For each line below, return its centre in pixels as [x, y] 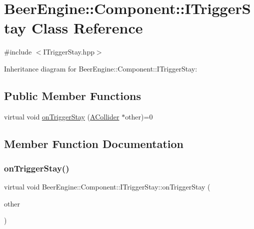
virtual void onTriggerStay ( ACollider [62, 116]
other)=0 [139, 116]
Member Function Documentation [94, 143]
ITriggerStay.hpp [69, 52]
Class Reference [87, 28]
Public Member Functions [72, 95]
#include [18, 52]
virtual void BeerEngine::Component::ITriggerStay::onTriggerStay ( [107, 187]
